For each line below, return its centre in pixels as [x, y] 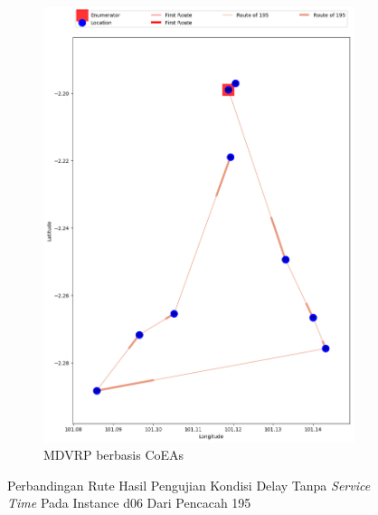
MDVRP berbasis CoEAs [114, 455]
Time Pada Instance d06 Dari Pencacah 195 [129, 503]
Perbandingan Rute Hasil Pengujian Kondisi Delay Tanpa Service [189, 485]
